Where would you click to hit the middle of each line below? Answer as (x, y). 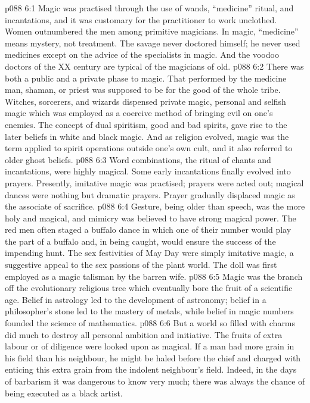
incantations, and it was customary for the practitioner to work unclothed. (141, 19)
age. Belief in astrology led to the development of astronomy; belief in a (136, 299)
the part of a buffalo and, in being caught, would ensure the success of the (140, 241)
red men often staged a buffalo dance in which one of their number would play (148, 229)
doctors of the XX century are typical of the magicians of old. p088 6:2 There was (154, 66)
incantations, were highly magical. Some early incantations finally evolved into (148, 171)
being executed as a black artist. (64, 393)
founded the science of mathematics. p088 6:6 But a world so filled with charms (150, 323)
